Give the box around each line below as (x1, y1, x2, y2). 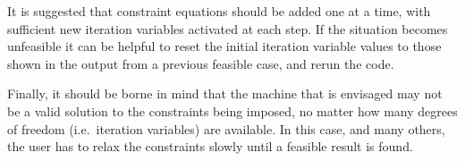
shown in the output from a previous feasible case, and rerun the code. (7, 54, 394, 72)
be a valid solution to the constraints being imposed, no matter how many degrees (7, 101, 458, 120)
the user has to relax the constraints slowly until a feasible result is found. (7, 137, 413, 156)
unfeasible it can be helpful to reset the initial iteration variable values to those (7, 37, 442, 55)
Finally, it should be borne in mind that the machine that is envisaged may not (7, 84, 443, 103)
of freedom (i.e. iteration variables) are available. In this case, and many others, (7, 119, 445, 138)
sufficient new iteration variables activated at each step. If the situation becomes (7, 19, 448, 38)
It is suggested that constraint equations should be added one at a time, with (7, 2, 431, 20)
